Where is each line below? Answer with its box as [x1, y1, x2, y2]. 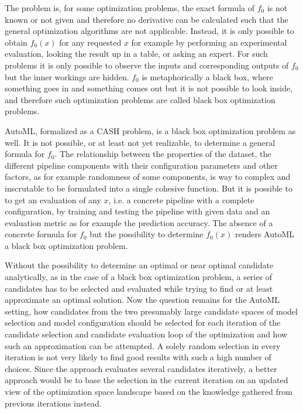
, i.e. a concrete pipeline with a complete [108, 193, 254, 206]
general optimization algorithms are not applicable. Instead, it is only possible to [5, 25, 294, 37]
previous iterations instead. [5, 397, 102, 409]
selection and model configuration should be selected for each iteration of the [5, 316, 281, 329]
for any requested [59, 36, 122, 48]
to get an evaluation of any [5, 193, 101, 206]
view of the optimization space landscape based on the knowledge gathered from [5, 385, 292, 397]
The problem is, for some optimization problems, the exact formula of [5, 2, 254, 13]
